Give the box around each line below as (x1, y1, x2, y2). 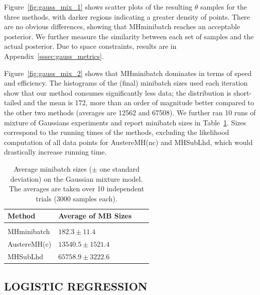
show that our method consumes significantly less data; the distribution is (4, 87, 231, 98)
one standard (99, 163, 140, 174)
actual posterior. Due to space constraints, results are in (4, 41, 177, 51)
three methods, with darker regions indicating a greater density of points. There (4, 11, 250, 22)
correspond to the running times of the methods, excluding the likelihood (4, 127, 229, 137)
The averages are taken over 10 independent (9, 183, 145, 194)
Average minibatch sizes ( (14, 163, 92, 174)
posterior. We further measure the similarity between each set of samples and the (4, 31, 254, 41)
